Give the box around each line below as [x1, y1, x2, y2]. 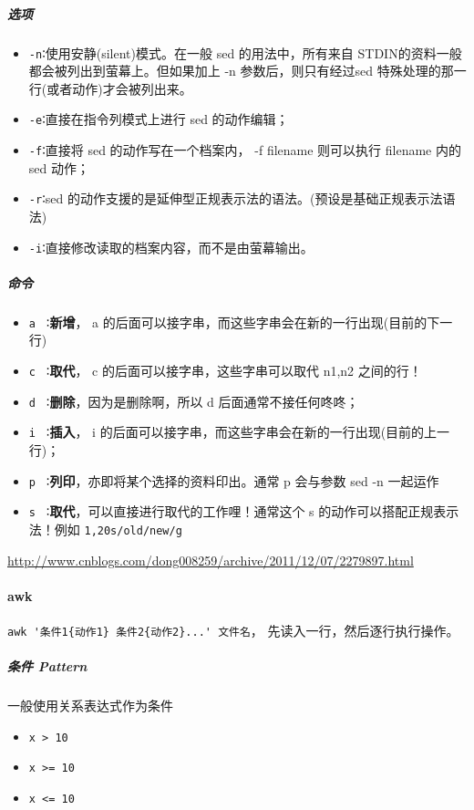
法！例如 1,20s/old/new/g [28, 519, 182, 538]
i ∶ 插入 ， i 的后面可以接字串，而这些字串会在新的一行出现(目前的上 [28, 422, 438, 441]
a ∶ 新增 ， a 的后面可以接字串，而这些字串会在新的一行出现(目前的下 [28, 312, 440, 331]
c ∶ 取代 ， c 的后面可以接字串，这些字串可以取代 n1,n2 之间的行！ [28, 361, 422, 380]
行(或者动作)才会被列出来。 [28, 78, 192, 98]
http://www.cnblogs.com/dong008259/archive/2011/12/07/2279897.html [7, 550, 414, 569]
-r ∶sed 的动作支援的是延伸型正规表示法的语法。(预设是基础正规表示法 [28, 189, 443, 208]
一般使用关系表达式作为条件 [7, 696, 173, 715]
